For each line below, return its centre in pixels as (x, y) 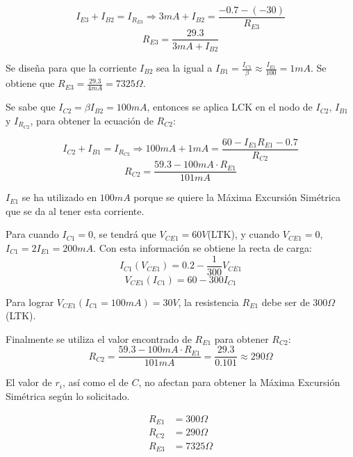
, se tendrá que (125, 234)
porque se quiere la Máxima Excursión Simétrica (237, 197)
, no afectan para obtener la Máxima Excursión (239, 382)
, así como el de (95, 382)
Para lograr (30, 302)
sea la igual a (184, 68)
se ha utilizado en (59, 197)
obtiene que (30, 83)
